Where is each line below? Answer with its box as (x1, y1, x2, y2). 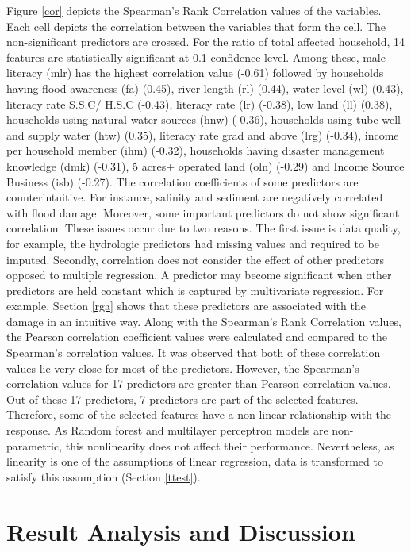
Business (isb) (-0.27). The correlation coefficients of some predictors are (6, 173, 359, 190)
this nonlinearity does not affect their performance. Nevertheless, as (65, 437, 394, 454)
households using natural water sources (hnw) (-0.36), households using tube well (6, 111, 401, 128)
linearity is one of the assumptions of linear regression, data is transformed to (6, 453, 383, 470)
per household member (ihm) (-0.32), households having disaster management (6, 142, 385, 159)
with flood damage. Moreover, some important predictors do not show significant (6, 204, 400, 220)
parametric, (6, 437, 63, 454)
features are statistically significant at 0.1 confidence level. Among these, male (6, 48, 386, 65)
